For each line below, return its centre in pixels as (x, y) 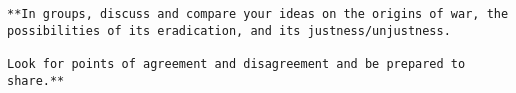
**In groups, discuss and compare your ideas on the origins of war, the (258, 14)
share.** (36, 80)
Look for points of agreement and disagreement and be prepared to (236, 63)
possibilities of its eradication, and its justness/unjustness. (229, 30)
